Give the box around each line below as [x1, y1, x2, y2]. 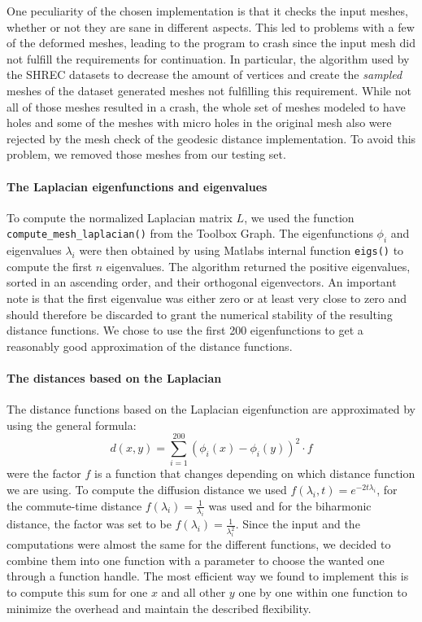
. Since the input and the [235, 515, 360, 532]
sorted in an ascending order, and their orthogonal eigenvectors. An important [7, 274, 397, 291]
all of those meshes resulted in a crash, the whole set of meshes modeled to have [7, 98, 406, 115]
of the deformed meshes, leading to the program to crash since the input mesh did [7, 34, 415, 51]
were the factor [7, 465, 81, 482]
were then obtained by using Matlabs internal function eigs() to [79, 242, 404, 259]
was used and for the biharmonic [208, 497, 372, 514]
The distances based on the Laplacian [7, 369, 222, 386]
